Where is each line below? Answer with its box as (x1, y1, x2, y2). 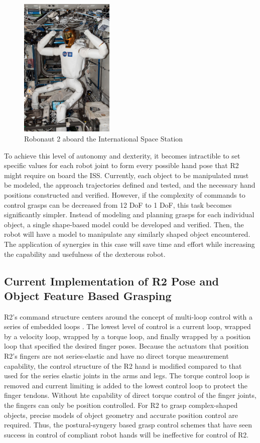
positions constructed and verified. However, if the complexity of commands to (4, 189, 245, 200)
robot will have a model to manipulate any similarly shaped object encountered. (4, 229, 250, 239)
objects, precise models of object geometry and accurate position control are (4, 409, 238, 420)
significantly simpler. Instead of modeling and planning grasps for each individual (4, 209, 254, 220)
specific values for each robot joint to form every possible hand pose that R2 (4, 160, 239, 171)
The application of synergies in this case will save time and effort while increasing (4, 238, 255, 249)
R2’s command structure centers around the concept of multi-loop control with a (4, 311, 252, 322)
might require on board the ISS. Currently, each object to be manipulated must (4, 170, 249, 180)
